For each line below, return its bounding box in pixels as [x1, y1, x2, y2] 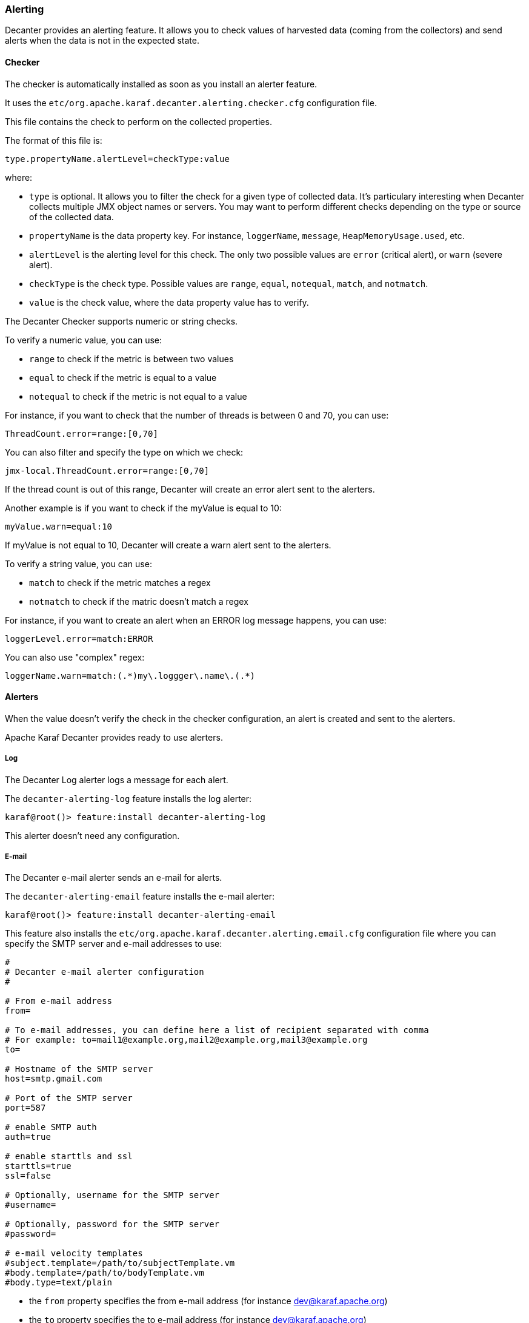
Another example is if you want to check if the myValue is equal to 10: [5, 502, 282, 513]
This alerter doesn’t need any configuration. [5, 830, 180, 841]
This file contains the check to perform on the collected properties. [5, 116, 272, 127]
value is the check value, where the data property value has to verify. [29, 297, 309, 308]
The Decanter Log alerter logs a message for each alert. [5, 774, 228, 785]
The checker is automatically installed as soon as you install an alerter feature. [5, 78, 318, 89]
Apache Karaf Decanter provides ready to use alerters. [5, 732, 223, 742]
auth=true [5, 1132, 51, 1142]
